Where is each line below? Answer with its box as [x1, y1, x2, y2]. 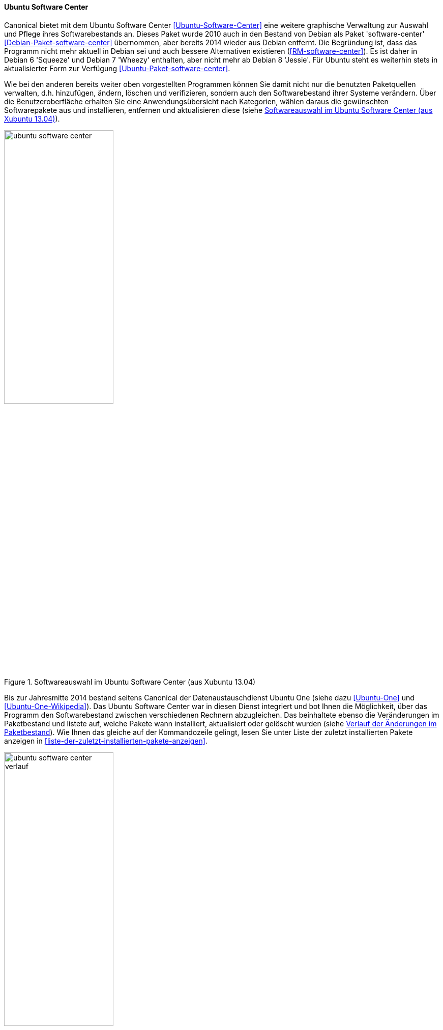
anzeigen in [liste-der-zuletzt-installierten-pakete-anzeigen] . [4, 736, 208, 745]
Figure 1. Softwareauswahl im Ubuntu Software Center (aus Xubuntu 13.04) [4, 677, 256, 686]
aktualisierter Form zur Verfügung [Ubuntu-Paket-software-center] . [4, 64, 230, 73]
